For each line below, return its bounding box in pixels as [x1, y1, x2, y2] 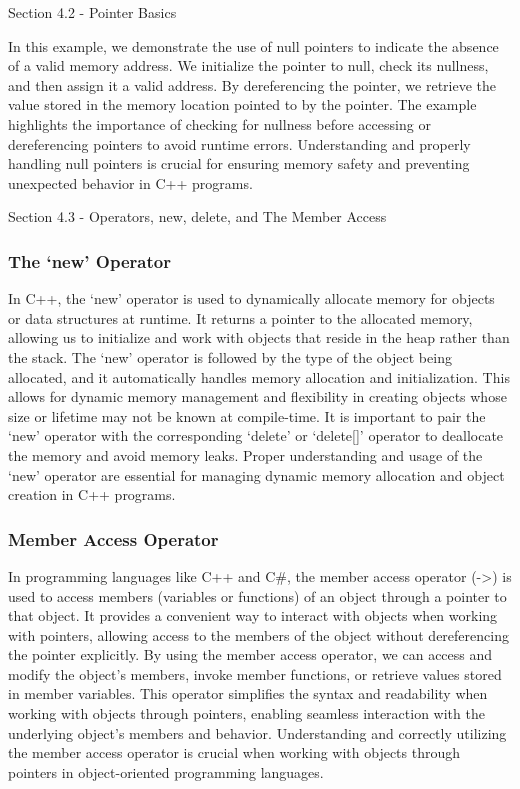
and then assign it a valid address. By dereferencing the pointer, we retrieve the [8, 74, 496, 95]
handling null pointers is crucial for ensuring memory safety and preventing [8, 153, 470, 174]
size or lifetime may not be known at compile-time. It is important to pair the [8, 405, 486, 426]
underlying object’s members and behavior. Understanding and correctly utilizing [8, 722, 507, 743]
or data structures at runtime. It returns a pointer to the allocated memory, [8, 307, 473, 328]
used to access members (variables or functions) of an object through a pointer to [8, 585, 507, 606]
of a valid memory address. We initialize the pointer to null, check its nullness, [8, 55, 489, 76]
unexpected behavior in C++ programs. [8, 172, 253, 193]
